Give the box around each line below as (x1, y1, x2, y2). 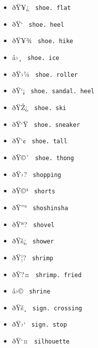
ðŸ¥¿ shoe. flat (12, 2, 71, 12)
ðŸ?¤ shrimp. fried (12, 269, 82, 279)
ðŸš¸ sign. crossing (12, 302, 82, 312)
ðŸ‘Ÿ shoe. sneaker (12, 118, 80, 129)
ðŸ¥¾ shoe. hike (12, 35, 73, 46)
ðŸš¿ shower (12, 235, 54, 246)
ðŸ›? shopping (12, 169, 61, 179)
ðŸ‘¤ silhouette (12, 336, 70, 346)
